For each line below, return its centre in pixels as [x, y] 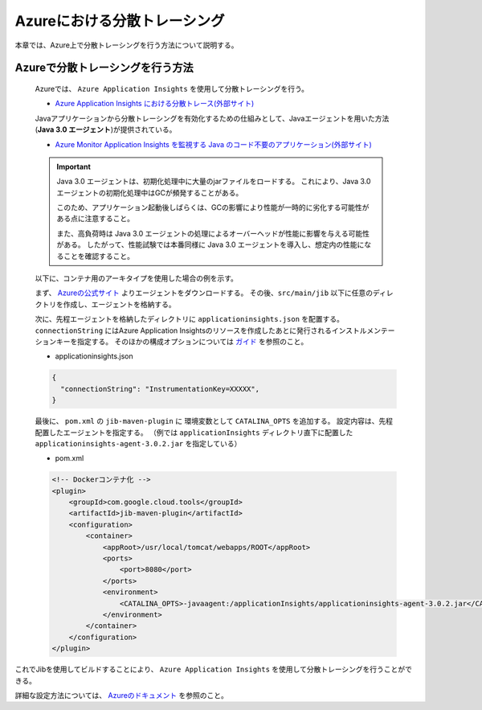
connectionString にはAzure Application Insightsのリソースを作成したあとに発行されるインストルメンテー [215, 330]
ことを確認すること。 [98, 256]
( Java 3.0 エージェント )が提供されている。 [106, 129]
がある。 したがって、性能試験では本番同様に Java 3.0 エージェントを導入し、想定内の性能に [210, 244]
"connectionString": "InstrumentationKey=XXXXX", [160, 389]
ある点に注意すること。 [95, 219]
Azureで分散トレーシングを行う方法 [104, 68]
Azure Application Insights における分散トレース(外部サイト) [155, 104]
